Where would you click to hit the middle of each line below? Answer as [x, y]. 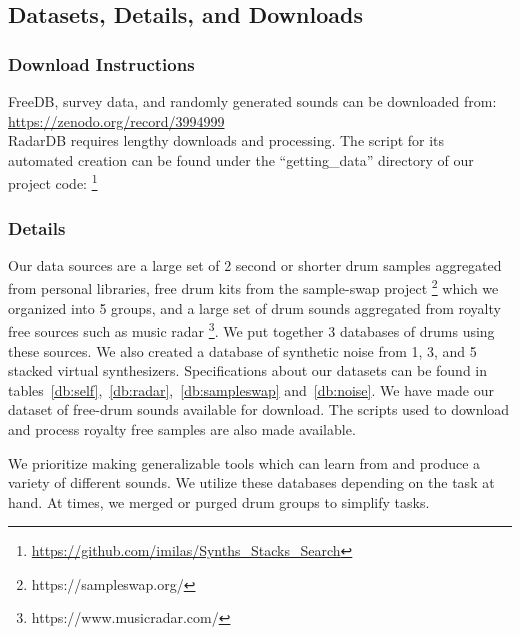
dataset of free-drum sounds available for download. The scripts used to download [259, 409]
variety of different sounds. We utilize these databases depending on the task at [251, 482]
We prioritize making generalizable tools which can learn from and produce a [244, 462]
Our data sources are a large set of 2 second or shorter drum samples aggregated [255, 264]
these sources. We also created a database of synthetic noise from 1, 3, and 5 [242, 350]
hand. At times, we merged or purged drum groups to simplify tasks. [219, 501]
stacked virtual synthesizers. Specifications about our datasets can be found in [248, 370]
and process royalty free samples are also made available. [182, 428]
